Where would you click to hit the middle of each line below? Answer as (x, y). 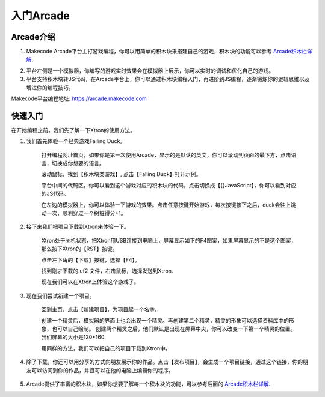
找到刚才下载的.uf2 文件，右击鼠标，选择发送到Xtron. (107, 271)
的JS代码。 (55, 194)
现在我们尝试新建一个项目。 (60, 295)
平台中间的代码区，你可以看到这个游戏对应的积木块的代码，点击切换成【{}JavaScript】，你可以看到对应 (169, 185)
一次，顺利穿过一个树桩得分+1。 (86, 213)
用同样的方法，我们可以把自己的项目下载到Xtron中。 (106, 348)
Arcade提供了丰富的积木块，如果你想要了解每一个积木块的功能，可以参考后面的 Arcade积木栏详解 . (148, 384)
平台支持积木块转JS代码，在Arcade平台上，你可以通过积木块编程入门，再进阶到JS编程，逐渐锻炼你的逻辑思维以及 (168, 79)
